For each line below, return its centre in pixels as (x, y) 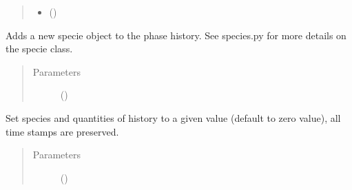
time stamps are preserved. (62, 131)
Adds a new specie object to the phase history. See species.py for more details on (176, 35)
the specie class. (39, 49)
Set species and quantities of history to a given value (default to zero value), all (173, 117)
